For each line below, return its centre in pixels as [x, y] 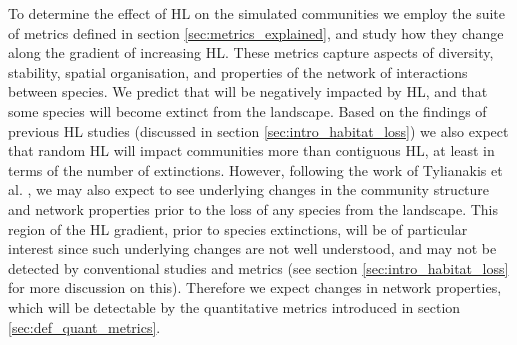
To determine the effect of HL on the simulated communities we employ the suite [256, 13]
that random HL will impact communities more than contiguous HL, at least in [251, 150]
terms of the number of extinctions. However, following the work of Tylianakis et [255, 169]
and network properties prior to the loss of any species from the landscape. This [253, 208]
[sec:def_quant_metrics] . [84, 326]
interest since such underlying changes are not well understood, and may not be [252, 248]
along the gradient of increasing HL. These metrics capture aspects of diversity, [251, 52]
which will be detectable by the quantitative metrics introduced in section [234, 306]
